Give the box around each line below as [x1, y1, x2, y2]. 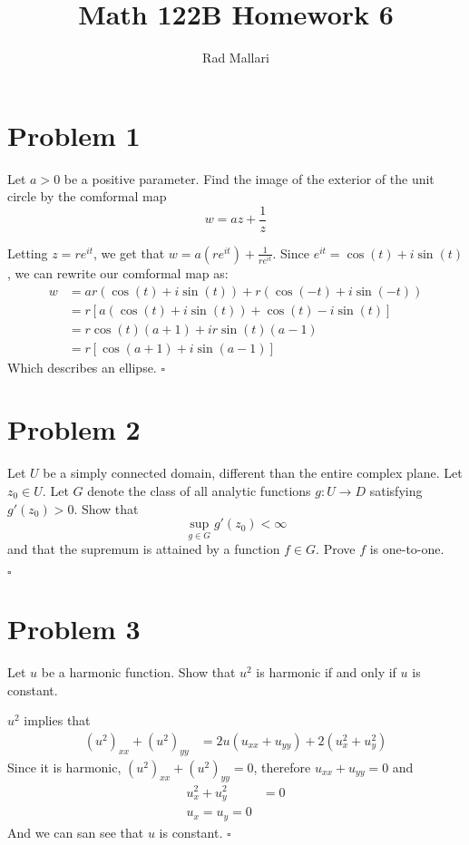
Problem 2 [7, 411, 141, 448]
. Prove [316, 539, 356, 558]
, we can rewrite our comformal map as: [7, 263, 229, 282]
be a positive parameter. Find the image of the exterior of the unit [64, 169, 435, 188]
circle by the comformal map [7, 187, 167, 206]
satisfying [369, 481, 423, 500]
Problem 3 [7, 610, 141, 647]
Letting [7, 243, 48, 262]
